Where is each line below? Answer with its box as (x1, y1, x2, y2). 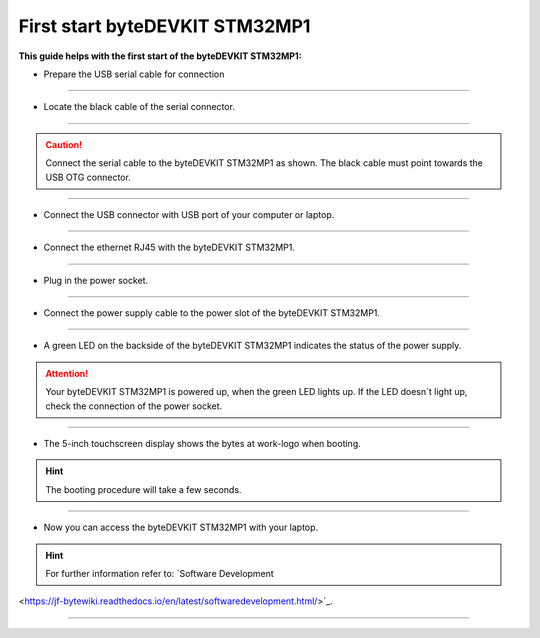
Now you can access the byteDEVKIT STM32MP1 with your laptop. (43, 521, 319, 534)
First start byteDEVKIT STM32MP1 (18, 15, 311, 37)
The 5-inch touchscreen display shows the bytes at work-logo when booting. (43, 438, 362, 450)
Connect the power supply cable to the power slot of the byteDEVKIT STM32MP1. (43, 307, 380, 319)
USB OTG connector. (45, 171, 132, 183)
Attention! (45, 367, 89, 379)
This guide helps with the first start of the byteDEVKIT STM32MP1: (18, 50, 302, 62)
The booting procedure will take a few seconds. (45, 483, 242, 495)
